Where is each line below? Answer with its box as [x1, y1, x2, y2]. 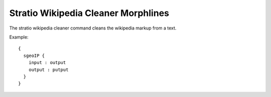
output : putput [28, 66, 69, 72]
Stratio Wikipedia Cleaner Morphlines [9, 7, 170, 18]
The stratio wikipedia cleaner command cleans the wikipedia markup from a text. [9, 25, 177, 31]
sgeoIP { [23, 52, 45, 58]
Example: [9, 34, 29, 40]
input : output [28, 60, 66, 65]
